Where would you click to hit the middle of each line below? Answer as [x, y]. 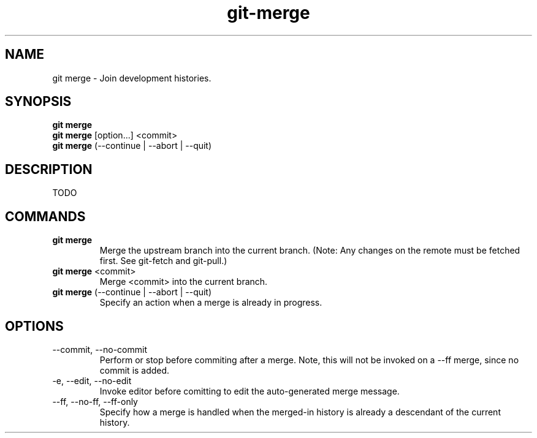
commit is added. [135, 370]
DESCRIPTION [49, 169]
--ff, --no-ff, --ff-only [95, 401]
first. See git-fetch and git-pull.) [163, 261]
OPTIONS [34, 326]
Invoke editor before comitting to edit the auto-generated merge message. [249, 391]
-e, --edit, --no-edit [92, 380]
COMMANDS [45, 216]
